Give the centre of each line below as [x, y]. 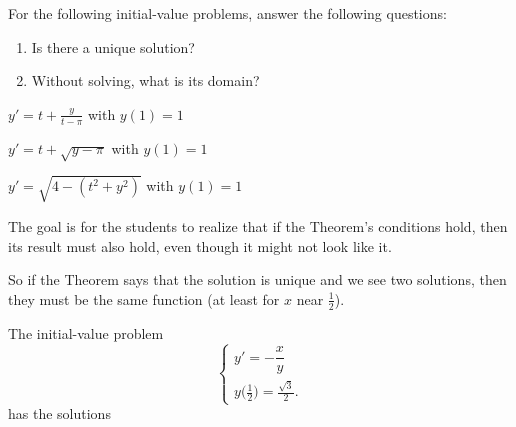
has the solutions [59, 413]
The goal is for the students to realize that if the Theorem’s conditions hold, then [258, 225]
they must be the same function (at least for [144, 298]
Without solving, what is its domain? [145, 80]
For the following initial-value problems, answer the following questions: [227, 13]
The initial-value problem [86, 332]
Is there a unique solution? [113, 46]
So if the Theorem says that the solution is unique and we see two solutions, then [257, 279]
